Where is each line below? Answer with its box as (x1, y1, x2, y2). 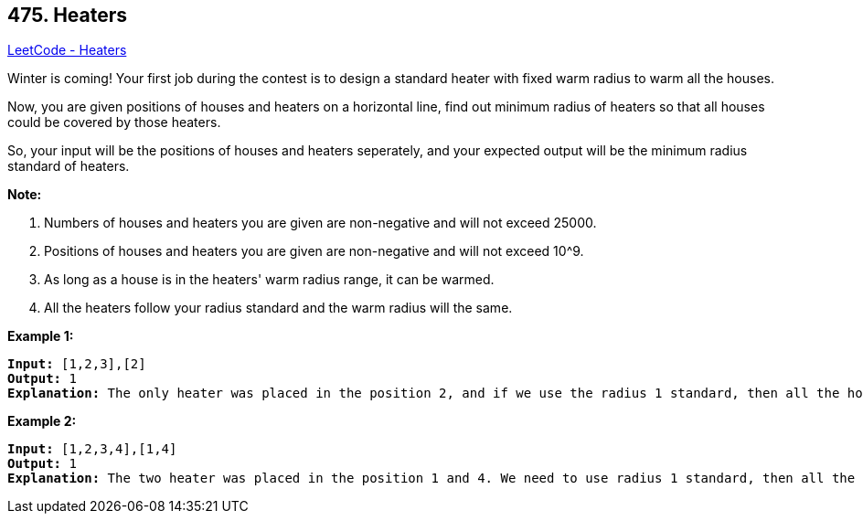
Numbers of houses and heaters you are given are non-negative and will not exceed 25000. (44, 215, 597, 231)
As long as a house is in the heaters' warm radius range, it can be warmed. (44, 271, 495, 288)
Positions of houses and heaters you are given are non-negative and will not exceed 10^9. (44, 243, 584, 260)
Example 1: (7, 328, 74, 345)
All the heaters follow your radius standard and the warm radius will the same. (44, 300, 513, 316)
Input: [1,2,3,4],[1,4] (7, 441, 177, 457)
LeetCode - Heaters (7, 42, 127, 58)
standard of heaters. (7, 158, 130, 175)
